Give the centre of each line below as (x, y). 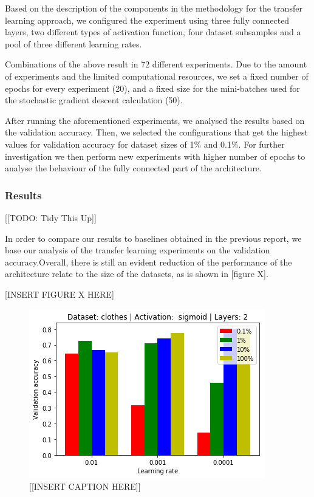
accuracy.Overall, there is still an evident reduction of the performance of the (148, 262)
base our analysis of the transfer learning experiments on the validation (138, 250)
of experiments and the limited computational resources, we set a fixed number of (157, 76)
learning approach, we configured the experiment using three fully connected (147, 20)
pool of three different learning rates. (73, 43)
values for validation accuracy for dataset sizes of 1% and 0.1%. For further (145, 144)
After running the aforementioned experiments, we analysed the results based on (155, 120)
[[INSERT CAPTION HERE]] (85, 486)
